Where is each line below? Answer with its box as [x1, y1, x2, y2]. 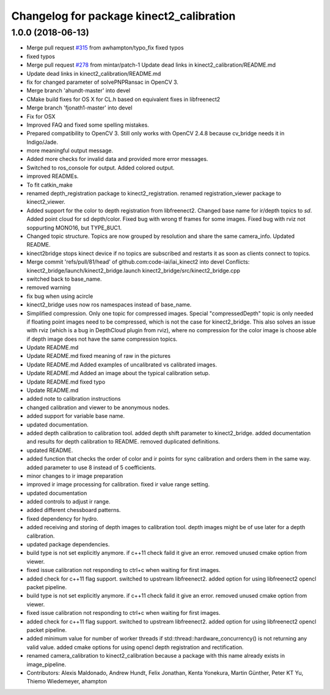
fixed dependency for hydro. [26, 515, 98, 522]
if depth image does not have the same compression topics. [26, 335, 178, 343]
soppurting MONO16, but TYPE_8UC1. [26, 224, 122, 231]
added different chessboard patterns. [26, 507, 121, 514]
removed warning [26, 284, 71, 291]
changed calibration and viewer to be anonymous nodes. [26, 404, 170, 411]
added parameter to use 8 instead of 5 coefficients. [26, 464, 156, 471]
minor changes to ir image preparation [26, 472, 123, 480]
